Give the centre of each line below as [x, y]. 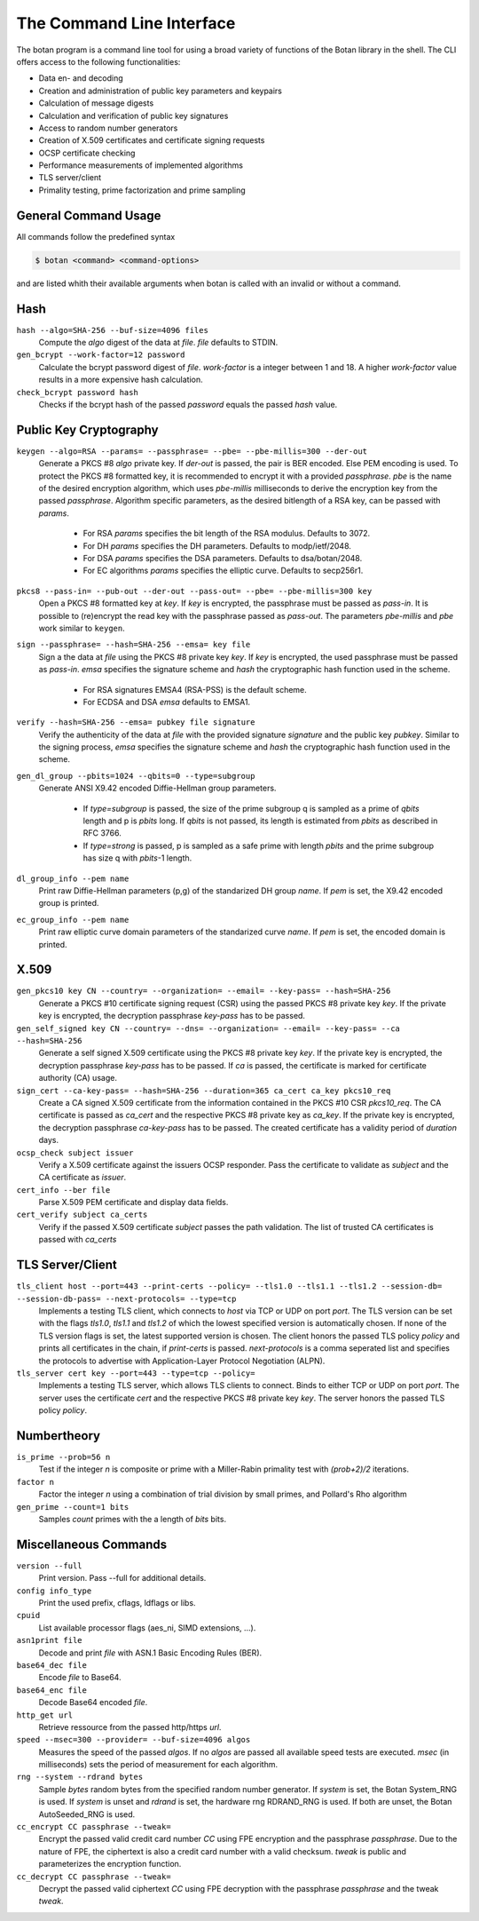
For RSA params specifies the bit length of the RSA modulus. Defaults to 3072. [227, 534]
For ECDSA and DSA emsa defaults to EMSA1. [167, 702]
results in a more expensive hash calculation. [121, 380]
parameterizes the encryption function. [110, 1864]
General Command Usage [89, 215]
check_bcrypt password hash [78, 392]
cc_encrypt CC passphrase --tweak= [94, 1827]
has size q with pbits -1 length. [137, 858]
